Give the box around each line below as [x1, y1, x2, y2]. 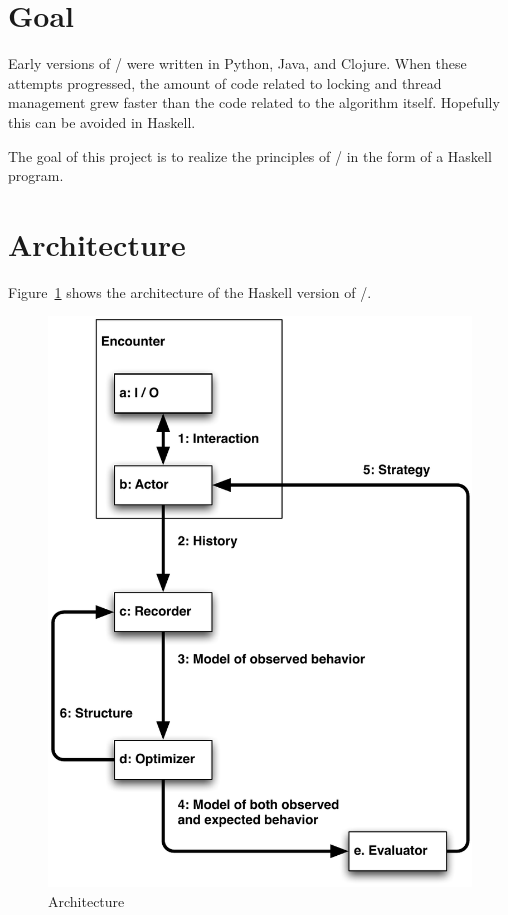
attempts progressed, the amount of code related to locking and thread [8, 72, 442, 93]
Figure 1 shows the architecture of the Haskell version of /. [8, 281, 372, 302]
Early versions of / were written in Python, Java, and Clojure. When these [8, 53, 467, 74]
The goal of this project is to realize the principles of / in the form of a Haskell [8, 145, 492, 166]
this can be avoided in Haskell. [8, 111, 196, 132]
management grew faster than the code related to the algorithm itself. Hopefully [8, 92, 500, 113]
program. [8, 165, 64, 186]
